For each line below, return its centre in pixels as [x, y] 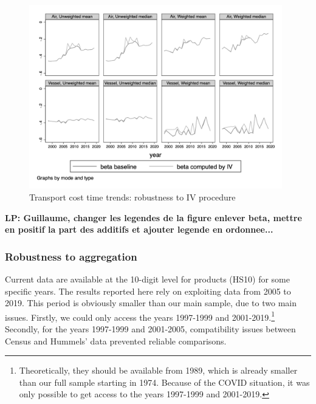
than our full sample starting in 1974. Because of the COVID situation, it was [164, 382]
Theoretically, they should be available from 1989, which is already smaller [158, 370]
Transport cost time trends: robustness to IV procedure [132, 197]
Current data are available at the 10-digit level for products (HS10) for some [147, 279]
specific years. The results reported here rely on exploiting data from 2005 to [148, 291]
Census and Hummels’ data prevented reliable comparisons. [116, 341]
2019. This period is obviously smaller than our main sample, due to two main [151, 303]
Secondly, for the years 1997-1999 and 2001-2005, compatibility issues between [150, 328]
